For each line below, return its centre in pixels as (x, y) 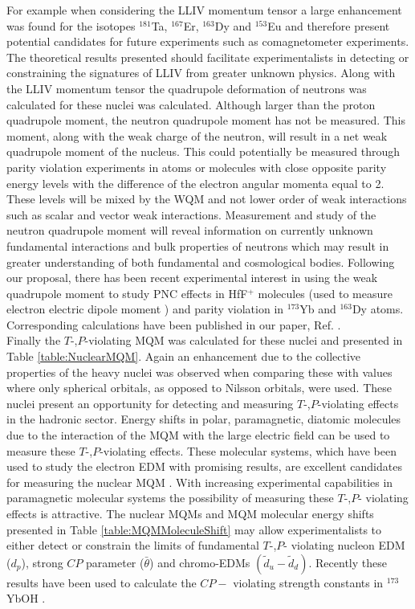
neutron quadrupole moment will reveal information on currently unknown (190, 230)
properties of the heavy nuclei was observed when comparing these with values (199, 372)
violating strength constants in (308, 582)
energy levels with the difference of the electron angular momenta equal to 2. (195, 183)
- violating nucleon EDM (344, 545)
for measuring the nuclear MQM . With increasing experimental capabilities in (200, 482)
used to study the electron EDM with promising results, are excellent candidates (204, 466)
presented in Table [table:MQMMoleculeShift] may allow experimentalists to (194, 529)
